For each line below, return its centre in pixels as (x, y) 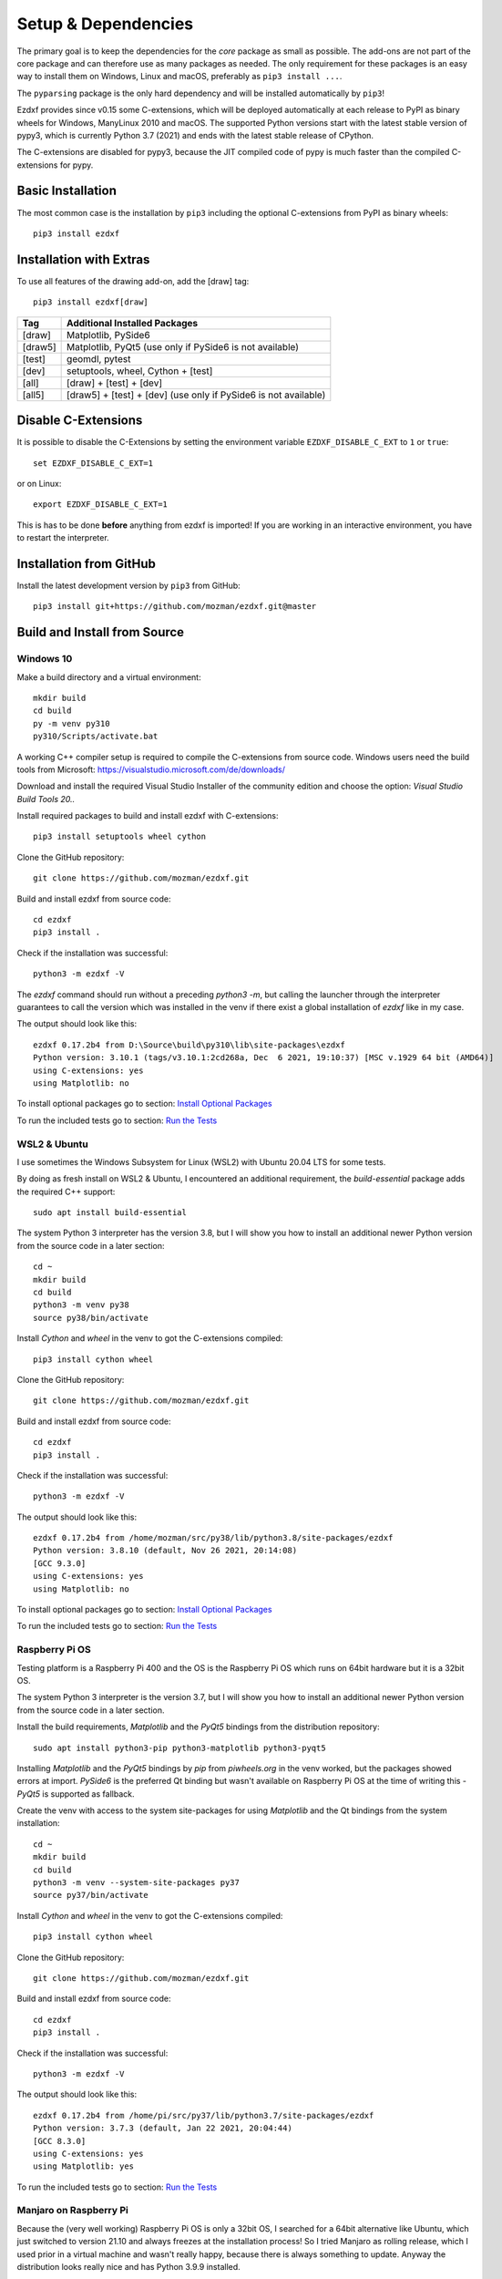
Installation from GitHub (87, 564)
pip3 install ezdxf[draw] (91, 302)
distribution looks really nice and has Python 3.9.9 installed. (128, 2266)
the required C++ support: (66, 1191)
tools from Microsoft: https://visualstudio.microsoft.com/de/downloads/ (151, 769)
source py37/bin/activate (91, 1895)
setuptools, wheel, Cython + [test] (140, 371)
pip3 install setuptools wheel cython (120, 837)
